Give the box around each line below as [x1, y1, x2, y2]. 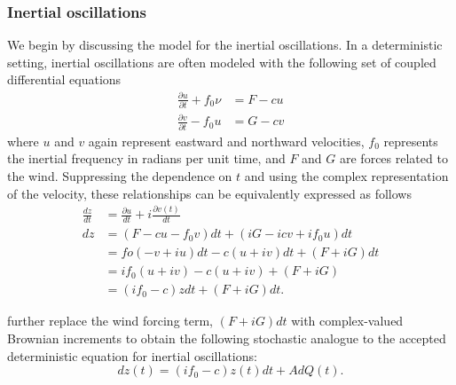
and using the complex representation [244, 166, 449, 185]
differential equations [7, 70, 122, 89]
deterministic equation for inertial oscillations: [7, 346, 257, 365]
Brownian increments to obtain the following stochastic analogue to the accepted [7, 329, 446, 348]
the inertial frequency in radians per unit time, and [7, 149, 286, 168]
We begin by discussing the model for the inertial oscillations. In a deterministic [7, 35, 443, 54]
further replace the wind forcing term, [7, 311, 213, 330]
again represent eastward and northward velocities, [88, 131, 365, 150]
